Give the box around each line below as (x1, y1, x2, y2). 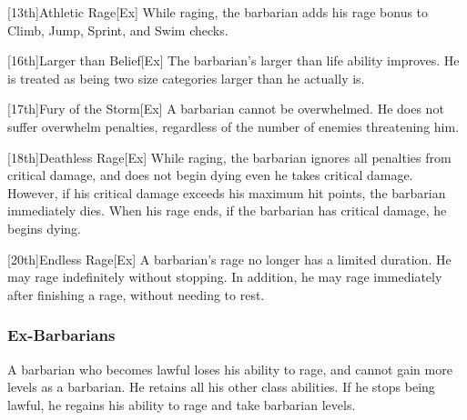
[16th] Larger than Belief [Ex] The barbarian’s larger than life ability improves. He (7, 51, 460, 70)
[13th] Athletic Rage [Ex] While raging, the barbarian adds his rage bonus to (7, 3, 429, 21)
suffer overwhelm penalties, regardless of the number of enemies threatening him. (7, 116, 460, 135)
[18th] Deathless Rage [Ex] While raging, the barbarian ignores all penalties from (7, 147, 452, 166)
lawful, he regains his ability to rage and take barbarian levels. (7, 395, 356, 414)
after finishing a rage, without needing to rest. (7, 285, 265, 304)
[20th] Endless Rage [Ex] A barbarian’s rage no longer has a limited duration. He (7, 249, 452, 268)
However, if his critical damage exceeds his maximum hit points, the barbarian (7, 183, 446, 202)
